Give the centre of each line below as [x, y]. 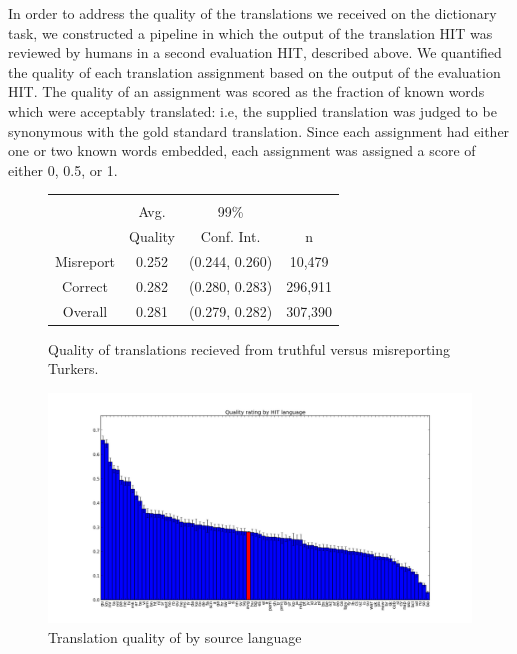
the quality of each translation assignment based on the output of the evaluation [254, 71]
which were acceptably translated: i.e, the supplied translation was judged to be [252, 110]
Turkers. [73, 368]
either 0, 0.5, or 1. [63, 169]
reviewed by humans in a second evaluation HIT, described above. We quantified [255, 52]
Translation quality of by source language [175, 636]
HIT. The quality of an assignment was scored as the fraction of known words [246, 91]
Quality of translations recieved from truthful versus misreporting [249, 348]
